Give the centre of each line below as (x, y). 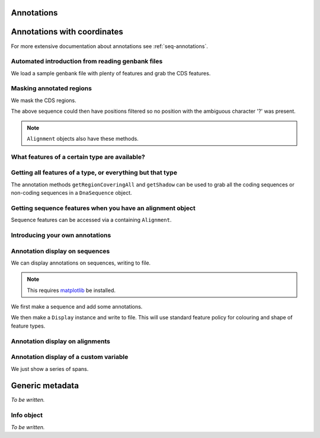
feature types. (28, 326)
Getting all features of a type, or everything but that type (94, 173)
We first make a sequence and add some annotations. (77, 307)
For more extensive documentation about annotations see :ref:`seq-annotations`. (110, 46)
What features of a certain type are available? (78, 157)
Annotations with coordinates (67, 32)
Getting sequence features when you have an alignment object (103, 208)
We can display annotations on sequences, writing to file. (81, 263)
